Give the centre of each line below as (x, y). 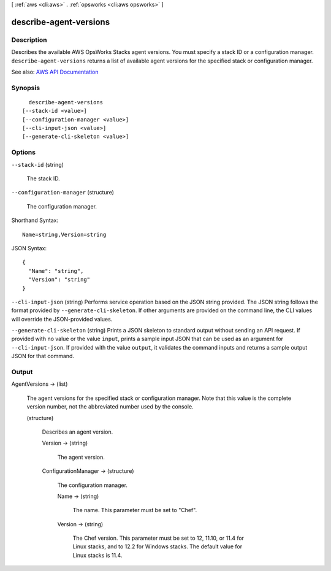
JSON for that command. (43, 356)
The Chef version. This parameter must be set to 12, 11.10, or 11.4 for (158, 538)
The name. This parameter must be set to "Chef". (135, 510)
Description (29, 40)
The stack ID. (44, 178)
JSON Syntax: (29, 248)
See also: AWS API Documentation (55, 72)
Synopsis (25, 88)
